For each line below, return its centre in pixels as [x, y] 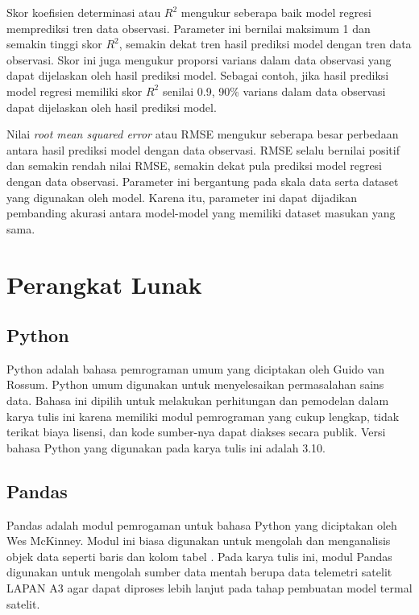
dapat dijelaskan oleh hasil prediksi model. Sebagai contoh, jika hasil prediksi [198, 75]
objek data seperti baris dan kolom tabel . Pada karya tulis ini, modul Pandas [199, 556]
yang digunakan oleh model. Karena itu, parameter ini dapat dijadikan [182, 197]
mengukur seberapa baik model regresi [276, 12]
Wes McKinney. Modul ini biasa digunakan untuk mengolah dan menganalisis [199, 541]
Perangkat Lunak [104, 284]
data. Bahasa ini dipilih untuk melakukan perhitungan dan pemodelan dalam [198, 400]
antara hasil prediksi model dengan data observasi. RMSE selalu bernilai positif [203, 149]
